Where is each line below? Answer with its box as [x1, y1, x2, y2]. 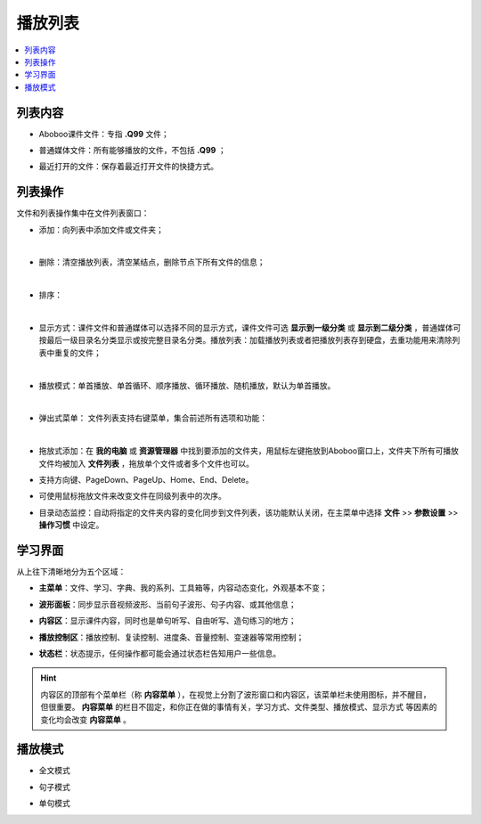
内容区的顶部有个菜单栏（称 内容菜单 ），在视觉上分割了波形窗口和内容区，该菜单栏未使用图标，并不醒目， [40, 689, 431, 699]
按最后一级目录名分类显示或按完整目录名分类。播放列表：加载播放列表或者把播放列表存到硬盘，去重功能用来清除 [38, 335, 452, 346]
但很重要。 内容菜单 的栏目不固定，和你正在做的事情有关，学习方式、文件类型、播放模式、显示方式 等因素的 [40, 702, 437, 713]
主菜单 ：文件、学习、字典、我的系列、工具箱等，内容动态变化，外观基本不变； [38, 583, 328, 593]
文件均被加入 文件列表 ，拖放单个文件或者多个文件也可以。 [38, 458, 254, 469]
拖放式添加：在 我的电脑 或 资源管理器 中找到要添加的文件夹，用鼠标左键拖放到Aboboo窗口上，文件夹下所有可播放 [38, 445, 459, 456]
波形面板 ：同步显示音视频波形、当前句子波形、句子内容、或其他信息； [38, 599, 297, 609]
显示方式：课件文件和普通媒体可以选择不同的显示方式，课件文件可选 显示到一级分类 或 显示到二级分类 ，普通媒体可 [38, 322, 461, 333]
